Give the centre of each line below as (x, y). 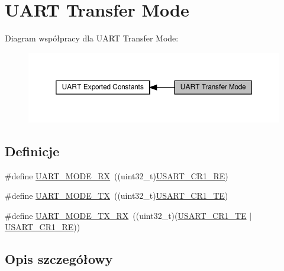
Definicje (32, 151)
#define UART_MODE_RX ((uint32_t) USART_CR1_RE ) (117, 175)
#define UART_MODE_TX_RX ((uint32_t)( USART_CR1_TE (126, 215)
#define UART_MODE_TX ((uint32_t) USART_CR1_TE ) (117, 196)
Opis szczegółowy (59, 259)
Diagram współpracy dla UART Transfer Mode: (92, 38)
